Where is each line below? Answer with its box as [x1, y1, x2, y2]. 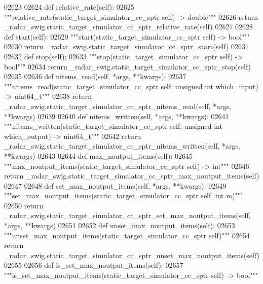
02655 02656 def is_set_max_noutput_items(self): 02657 [4, 260, 183, 270]
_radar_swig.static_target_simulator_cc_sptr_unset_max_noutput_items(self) [4, 250, 259, 260]
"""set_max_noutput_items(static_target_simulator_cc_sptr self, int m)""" [4, 190, 243, 201]
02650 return [4, 200, 44, 210]
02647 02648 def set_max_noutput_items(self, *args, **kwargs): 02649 [4, 180, 227, 191]
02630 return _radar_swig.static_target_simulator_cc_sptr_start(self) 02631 [4, 41, 249, 52]
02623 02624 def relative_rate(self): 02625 [4, 2, 134, 12]
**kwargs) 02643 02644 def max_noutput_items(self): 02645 [4, 150, 193, 161]
